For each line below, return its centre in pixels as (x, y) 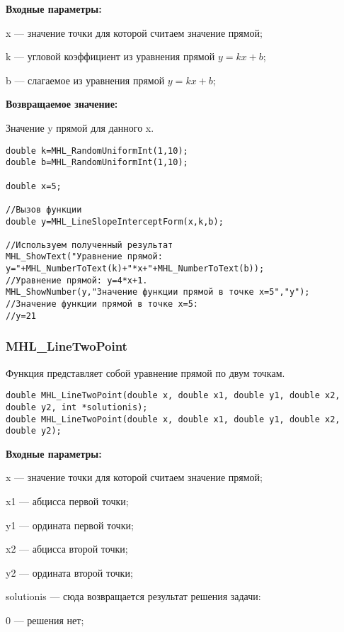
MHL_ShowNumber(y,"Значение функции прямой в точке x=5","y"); (158, 292)
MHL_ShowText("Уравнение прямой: (84, 257)
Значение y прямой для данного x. (80, 127)
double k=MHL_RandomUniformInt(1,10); (97, 151)
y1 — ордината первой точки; (70, 525)
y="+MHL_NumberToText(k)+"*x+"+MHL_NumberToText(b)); (135, 269)
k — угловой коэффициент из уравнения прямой (110, 56)
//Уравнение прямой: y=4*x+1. (77, 280)
